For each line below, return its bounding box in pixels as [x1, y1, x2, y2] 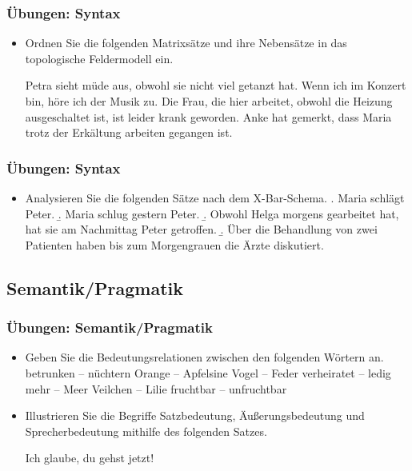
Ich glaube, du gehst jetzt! [25, 449, 154, 466]
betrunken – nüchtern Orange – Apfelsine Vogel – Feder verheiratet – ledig [25, 364, 391, 381]
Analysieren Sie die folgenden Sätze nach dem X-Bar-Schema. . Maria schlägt [25, 190, 405, 206]
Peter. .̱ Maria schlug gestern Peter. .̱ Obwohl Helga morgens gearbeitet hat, [25, 205, 399, 222]
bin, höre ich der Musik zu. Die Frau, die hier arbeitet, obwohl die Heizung [25, 93, 393, 109]
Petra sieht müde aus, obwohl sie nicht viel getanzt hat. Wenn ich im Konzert [25, 77, 406, 94]
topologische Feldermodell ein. [25, 50, 174, 66]
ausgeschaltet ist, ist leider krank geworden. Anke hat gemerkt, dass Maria [25, 108, 392, 125]
